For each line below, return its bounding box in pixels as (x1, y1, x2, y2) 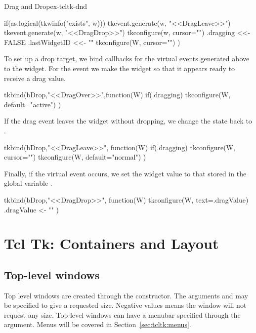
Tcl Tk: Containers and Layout (4, 233, 219, 253)
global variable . (4, 178, 52, 188)
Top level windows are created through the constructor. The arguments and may (4, 290, 248, 300)
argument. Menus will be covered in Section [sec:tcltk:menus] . (4, 319, 191, 330)
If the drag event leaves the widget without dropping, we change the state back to (4, 116, 252, 126)
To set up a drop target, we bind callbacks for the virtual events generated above (4, 53, 250, 64)
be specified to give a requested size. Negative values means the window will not (4, 300, 247, 310)
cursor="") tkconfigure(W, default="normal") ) (4, 152, 146, 162)
